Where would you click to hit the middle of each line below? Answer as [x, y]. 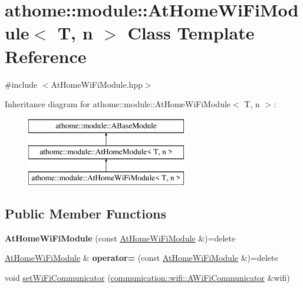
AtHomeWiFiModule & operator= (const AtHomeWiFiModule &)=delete [141, 258]
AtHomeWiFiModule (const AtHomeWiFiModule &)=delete [120, 238]
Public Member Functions [85, 213]
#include [21, 84]
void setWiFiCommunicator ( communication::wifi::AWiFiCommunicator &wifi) [147, 278]
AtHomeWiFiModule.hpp [97, 84]
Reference [46, 56]
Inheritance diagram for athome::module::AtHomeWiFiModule [118, 104]
